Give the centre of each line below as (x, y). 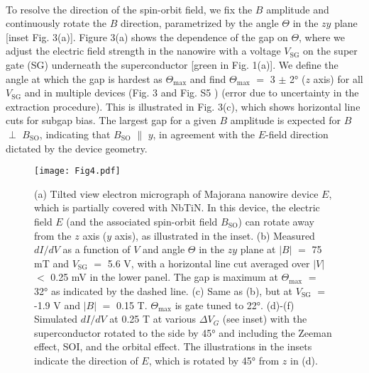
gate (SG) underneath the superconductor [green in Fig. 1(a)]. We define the (172, 64)
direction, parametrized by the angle (200, 23)
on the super (330, 51)
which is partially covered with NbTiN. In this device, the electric (177, 207)
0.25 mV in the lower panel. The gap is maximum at (164, 277)
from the (53, 235)
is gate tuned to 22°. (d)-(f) (235, 305)
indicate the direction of (86, 360)
